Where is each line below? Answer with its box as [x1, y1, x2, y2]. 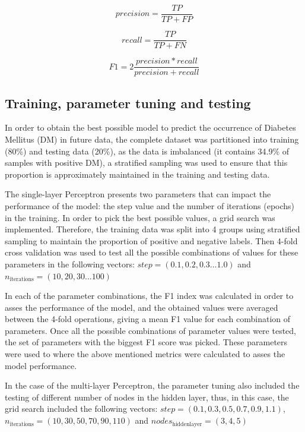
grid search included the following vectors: [5, 402, 158, 415]
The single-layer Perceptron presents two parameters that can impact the [5, 188, 271, 200]
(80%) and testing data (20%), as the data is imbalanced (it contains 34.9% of [5, 144, 290, 157]
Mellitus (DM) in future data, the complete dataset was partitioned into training [5, 133, 299, 145]
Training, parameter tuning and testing [5, 93, 251, 112]
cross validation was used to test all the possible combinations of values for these [5, 246, 298, 258]
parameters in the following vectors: [5, 257, 135, 270]
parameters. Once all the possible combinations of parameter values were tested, [5, 324, 296, 336]
